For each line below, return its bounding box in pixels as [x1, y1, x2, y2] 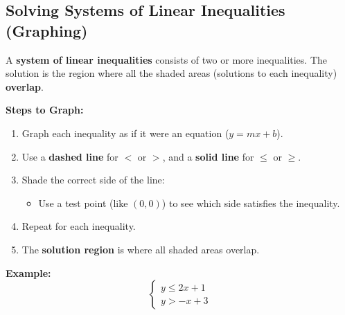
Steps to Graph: [6, 102, 84, 117]
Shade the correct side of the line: [21, 172, 165, 187]
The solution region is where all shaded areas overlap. [21, 242, 260, 256]
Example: [6, 265, 51, 280]
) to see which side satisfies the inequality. [161, 195, 340, 210]
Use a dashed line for [21, 149, 118, 163]
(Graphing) [6, 19, 88, 41]
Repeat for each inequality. [21, 219, 136, 233]
